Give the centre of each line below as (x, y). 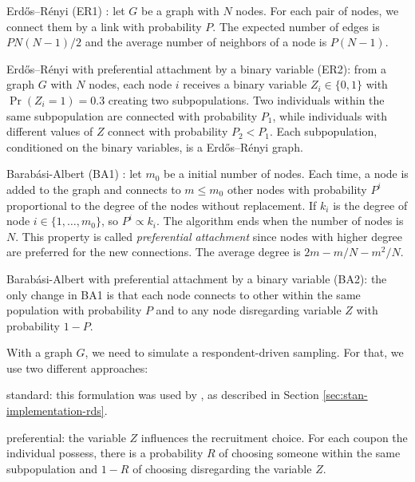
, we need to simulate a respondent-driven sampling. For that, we (244, 352)
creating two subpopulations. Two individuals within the (246, 99)
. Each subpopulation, (324, 131)
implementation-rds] (55, 411)
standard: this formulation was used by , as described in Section (163, 395)
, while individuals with (330, 115)
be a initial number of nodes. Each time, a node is (286, 174)
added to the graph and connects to (94, 189)
